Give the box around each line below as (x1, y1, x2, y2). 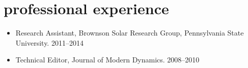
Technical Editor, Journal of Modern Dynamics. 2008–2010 (15, 54, 200, 65)
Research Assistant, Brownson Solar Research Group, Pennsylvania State (15, 27, 244, 38)
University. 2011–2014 (15, 37, 84, 48)
